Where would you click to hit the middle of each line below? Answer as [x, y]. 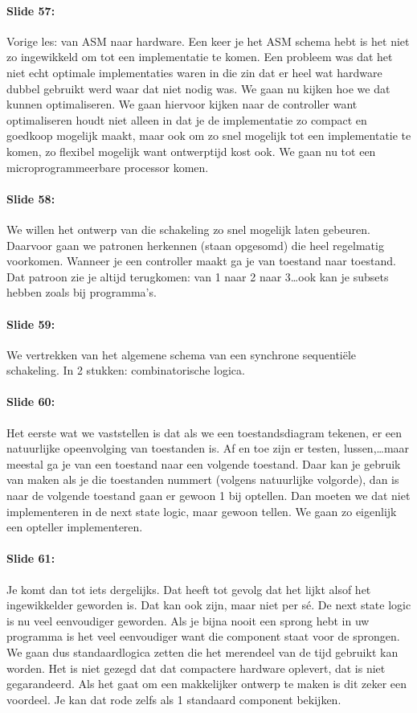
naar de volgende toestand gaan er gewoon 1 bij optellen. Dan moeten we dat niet [208, 496]
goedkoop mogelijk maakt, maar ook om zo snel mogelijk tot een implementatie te [209, 135]
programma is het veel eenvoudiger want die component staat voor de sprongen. [203, 636]
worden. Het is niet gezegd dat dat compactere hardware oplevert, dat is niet [196, 668]
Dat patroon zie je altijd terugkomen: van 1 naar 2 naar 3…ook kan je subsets [198, 276]
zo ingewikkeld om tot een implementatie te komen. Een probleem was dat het [200, 57]
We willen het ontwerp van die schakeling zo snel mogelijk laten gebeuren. [188, 229]
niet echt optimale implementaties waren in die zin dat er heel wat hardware [194, 72]
